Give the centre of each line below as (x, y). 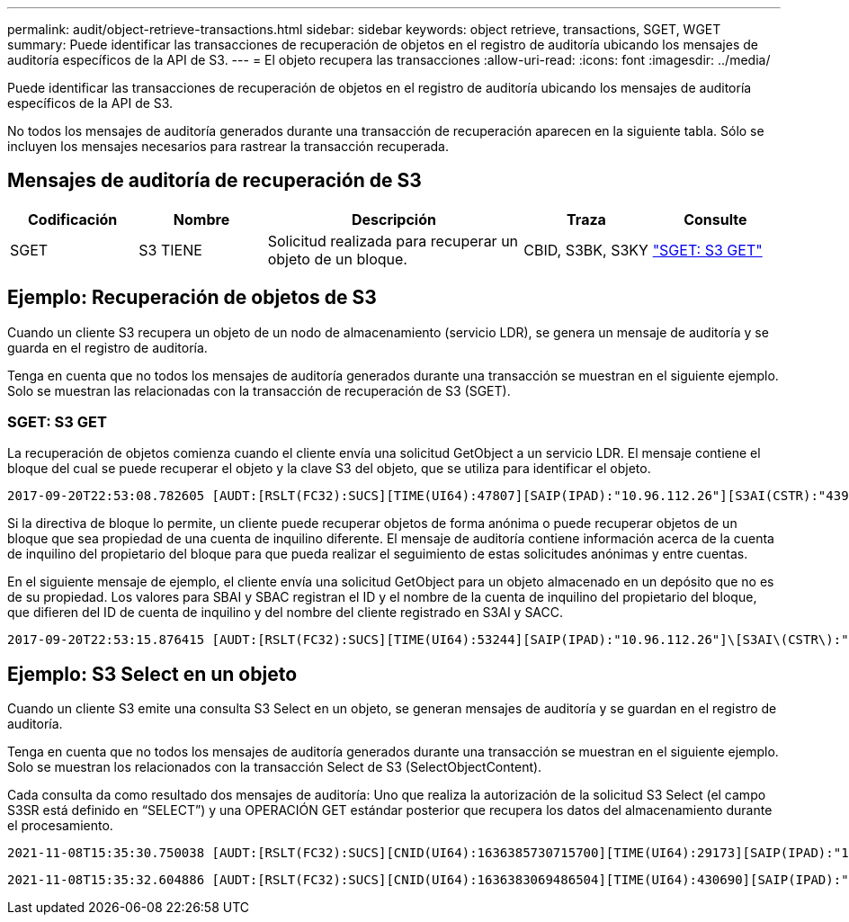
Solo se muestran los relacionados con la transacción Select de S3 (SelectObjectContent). (275, 767)
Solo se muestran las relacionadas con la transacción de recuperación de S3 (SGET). (259, 390)
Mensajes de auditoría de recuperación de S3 (214, 181)
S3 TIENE (170, 250)
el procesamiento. (60, 826)
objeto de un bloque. (337, 259)
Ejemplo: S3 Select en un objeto (152, 674)
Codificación (73, 219)
